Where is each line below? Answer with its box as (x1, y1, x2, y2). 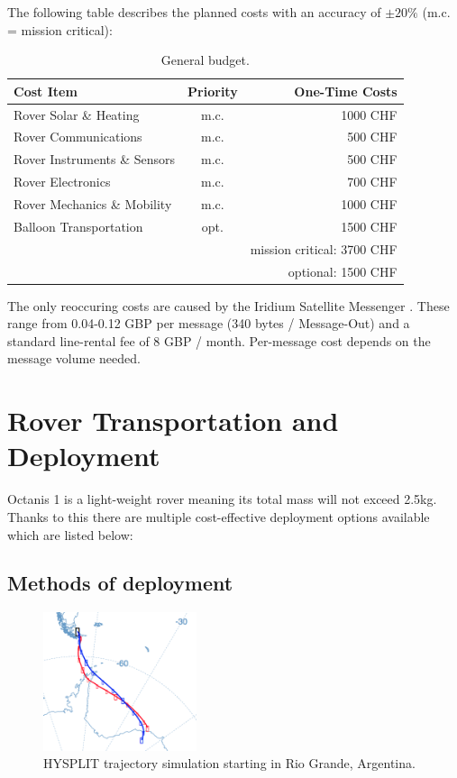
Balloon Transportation (14, 216, 143, 235)
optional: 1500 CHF (288, 261, 398, 280)
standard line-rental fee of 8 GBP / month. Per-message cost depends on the (7, 331, 431, 350)
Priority (187, 81, 238, 100)
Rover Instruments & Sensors (14, 150, 176, 169)
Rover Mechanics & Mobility (14, 195, 172, 213)
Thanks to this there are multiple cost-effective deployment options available (7, 507, 430, 526)
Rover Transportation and (7, 402, 339, 439)
